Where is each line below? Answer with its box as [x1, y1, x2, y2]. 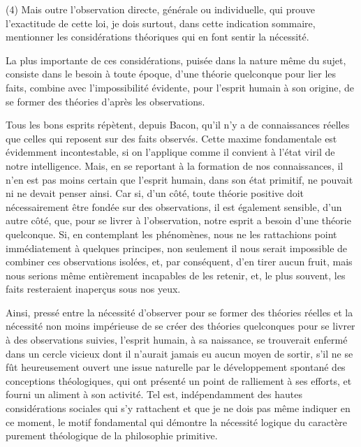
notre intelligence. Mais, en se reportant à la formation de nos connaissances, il [6, 158, 344, 173]
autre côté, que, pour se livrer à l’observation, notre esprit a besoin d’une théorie [6, 213, 351, 228]
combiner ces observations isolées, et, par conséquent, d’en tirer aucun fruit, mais [6, 254, 353, 269]
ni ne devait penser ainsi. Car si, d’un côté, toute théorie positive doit [6, 186, 304, 200]
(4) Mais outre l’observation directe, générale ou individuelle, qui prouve [6, 2, 315, 16]
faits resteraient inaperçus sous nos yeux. [6, 281, 181, 296]
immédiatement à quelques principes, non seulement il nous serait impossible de [6, 240, 348, 255]
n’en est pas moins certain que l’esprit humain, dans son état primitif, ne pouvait [6, 172, 353, 186]
